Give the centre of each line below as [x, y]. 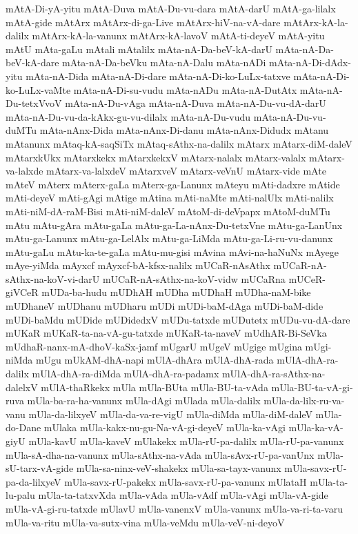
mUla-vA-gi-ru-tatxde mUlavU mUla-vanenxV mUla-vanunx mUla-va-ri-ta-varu [174, 508]
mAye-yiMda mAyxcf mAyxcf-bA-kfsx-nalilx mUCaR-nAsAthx [138, 265]
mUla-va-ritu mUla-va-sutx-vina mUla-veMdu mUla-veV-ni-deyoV [145, 522]
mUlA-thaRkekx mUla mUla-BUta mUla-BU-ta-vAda [155, 387]
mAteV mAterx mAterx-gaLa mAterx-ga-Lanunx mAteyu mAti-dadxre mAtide [173, 184]
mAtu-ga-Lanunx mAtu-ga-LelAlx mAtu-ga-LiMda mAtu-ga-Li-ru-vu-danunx [169, 238]
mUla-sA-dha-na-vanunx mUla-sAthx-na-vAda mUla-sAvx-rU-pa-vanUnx [160, 454]
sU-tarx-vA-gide [40, 468]
